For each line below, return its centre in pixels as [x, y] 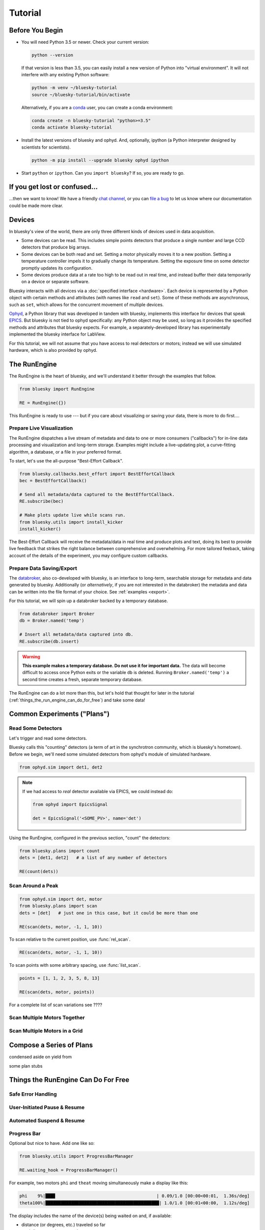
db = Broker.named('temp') [52, 621]
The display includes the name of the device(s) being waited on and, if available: [90, 1216]
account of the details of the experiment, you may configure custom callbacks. [89, 555]
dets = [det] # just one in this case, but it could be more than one [109, 913]
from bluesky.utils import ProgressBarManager [76, 1156]
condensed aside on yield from [40, 1057]
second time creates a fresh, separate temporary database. [82, 679]
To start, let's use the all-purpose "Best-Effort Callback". [66, 461]
